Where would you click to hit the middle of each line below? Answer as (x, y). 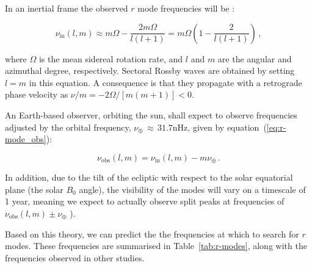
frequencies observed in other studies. (75, 257)
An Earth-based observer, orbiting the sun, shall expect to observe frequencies (151, 114)
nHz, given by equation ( (219, 127)
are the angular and (255, 58)
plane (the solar (34, 189)
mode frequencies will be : (186, 8)
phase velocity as (37, 94)
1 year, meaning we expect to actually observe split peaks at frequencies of (145, 201)
